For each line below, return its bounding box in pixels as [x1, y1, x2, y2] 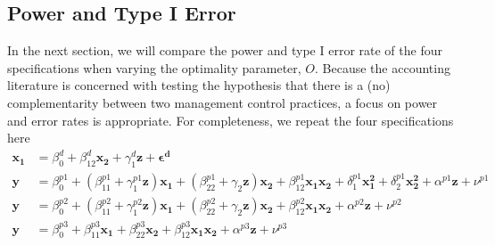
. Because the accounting [315, 58, 450, 77]
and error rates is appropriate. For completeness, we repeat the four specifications [7, 110, 454, 129]
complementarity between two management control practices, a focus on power [7, 93, 438, 111]
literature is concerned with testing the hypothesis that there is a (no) [7, 76, 391, 94]
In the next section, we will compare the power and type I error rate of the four [7, 41, 442, 60]
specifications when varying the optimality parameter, [7, 58, 301, 77]
